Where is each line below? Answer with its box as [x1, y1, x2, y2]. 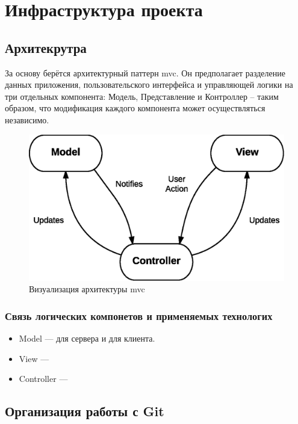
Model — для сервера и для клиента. [19, 332, 155, 344]
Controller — [19, 372, 68, 385]
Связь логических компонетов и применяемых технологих [5, 308, 273, 323]
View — [19, 352, 49, 364]
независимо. [5, 113, 49, 126]
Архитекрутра [5, 38, 87, 57]
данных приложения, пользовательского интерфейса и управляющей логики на [5, 78, 293, 91]
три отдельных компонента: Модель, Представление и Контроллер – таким [5, 90, 279, 102]
